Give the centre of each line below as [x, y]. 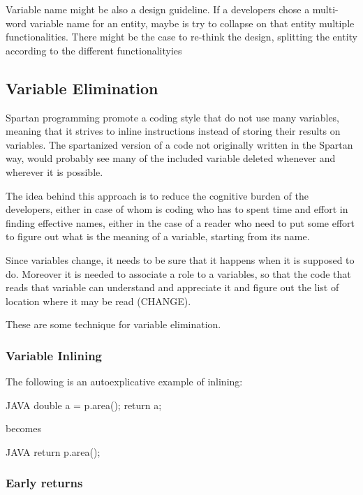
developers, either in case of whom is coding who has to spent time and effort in [177, 209]
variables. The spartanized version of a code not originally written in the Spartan [179, 144]
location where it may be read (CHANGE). [98, 301]
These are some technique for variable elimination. [113, 324]
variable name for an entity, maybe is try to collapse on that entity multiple [192, 23]
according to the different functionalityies [94, 50]
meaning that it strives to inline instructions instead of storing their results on [173, 131]
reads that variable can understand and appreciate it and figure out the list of [172, 287]
